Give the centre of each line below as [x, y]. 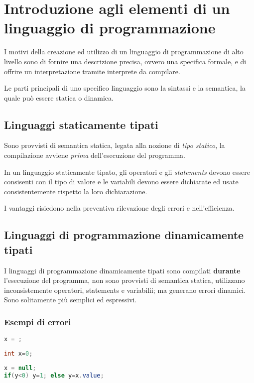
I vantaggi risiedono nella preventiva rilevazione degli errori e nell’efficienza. [119, 208]
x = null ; [20, 368]
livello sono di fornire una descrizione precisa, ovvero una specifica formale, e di [125, 61]
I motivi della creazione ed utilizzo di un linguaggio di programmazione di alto [124, 52]
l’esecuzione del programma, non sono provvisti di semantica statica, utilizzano [125, 280]
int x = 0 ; [18, 354]
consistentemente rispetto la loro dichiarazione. [76, 191]
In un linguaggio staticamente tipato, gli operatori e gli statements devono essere [127, 172]
